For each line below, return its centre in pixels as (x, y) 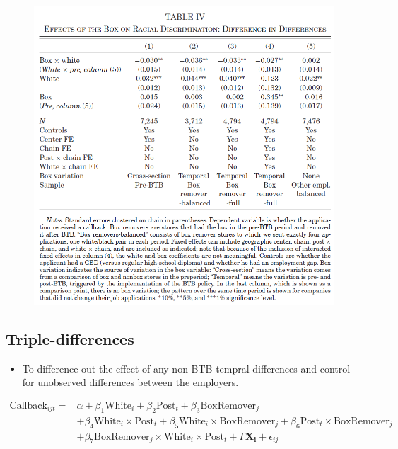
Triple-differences (70, 338)
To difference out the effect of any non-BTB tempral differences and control (186, 368)
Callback (28, 405)
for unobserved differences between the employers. (130, 382)
